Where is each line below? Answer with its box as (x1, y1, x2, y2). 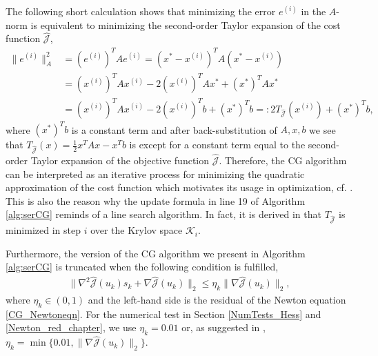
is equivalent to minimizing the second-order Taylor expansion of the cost (30, 17, 341, 32)
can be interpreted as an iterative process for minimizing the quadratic (6, 166, 305, 181)
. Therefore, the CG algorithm (219, 153, 347, 168)
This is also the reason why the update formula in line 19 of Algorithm (6, 193, 306, 208)
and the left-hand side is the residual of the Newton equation (88, 293, 346, 307)
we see (309, 122, 336, 137)
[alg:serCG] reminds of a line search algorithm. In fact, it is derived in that (6, 207, 321, 221)
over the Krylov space (90, 223, 183, 237)
